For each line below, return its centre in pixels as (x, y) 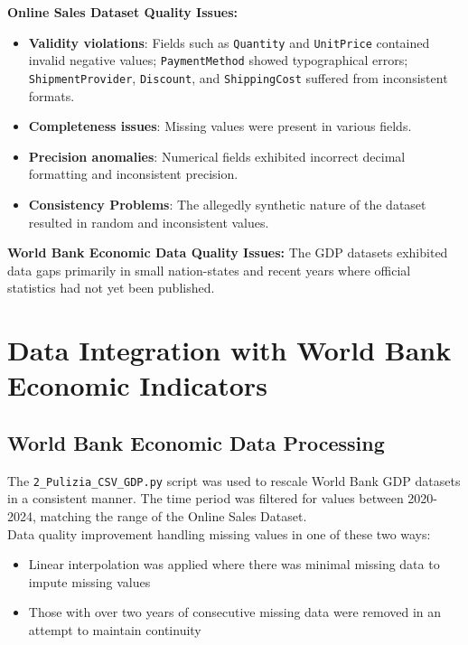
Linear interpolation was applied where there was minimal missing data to (234, 564)
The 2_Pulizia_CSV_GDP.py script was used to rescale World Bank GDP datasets (234, 480)
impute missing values (89, 581)
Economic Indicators (137, 385)
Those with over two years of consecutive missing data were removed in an (235, 612)
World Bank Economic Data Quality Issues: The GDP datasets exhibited (228, 252)
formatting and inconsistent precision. (133, 174)
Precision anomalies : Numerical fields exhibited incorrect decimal (217, 156)
